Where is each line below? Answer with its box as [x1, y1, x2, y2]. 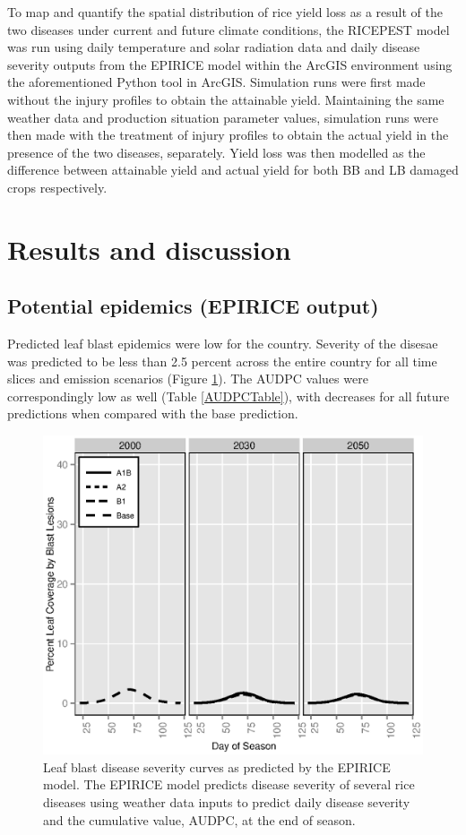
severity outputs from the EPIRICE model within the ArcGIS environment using [7, 55, 453, 73]
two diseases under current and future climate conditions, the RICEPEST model [7, 20, 450, 39]
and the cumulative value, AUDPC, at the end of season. [43, 810, 356, 829]
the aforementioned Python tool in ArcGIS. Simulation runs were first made [7, 73, 426, 91]
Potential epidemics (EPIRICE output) [7, 292, 379, 320]
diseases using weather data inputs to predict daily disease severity [43, 792, 410, 811]
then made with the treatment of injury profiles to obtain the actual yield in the [7, 125, 449, 144]
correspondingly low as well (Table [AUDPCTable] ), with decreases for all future [7, 386, 450, 405]
